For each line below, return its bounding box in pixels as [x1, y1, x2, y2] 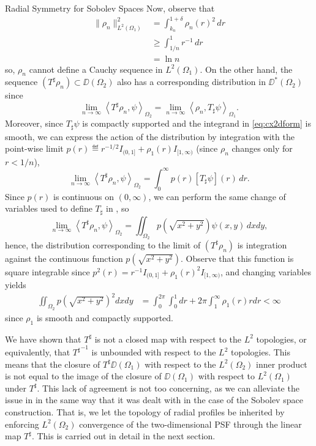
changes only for [231, 142, 293, 155]
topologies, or [256, 332, 307, 345]
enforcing [5, 417, 39, 430]
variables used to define [5, 202, 92, 215]
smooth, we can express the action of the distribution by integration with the [5, 130, 295, 143]
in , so [106, 202, 129, 215]
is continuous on [53, 190, 115, 203]
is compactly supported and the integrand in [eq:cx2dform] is [82, 117, 312, 130]
